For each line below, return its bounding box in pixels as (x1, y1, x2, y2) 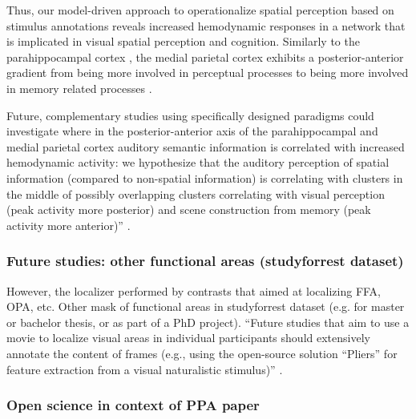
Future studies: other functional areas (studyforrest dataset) (6, 251, 404, 271)
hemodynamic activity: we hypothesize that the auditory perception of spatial (6, 154, 390, 171)
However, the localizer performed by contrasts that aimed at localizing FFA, (6, 282, 382, 299)
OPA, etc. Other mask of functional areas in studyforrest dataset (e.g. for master (6, 298, 405, 315)
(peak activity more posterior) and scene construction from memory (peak (6, 201, 371, 218)
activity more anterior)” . (6, 216, 131, 233)
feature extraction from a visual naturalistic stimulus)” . (6, 361, 283, 377)
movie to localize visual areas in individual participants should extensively (6, 329, 370, 346)
